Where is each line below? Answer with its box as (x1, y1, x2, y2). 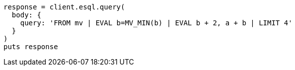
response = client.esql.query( (3, 3, 125, 11)
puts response (3, 43, 58, 51)
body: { (11, 11, 41, 19)
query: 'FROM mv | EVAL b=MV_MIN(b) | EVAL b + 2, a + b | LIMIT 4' (20, 19, 293, 27)
